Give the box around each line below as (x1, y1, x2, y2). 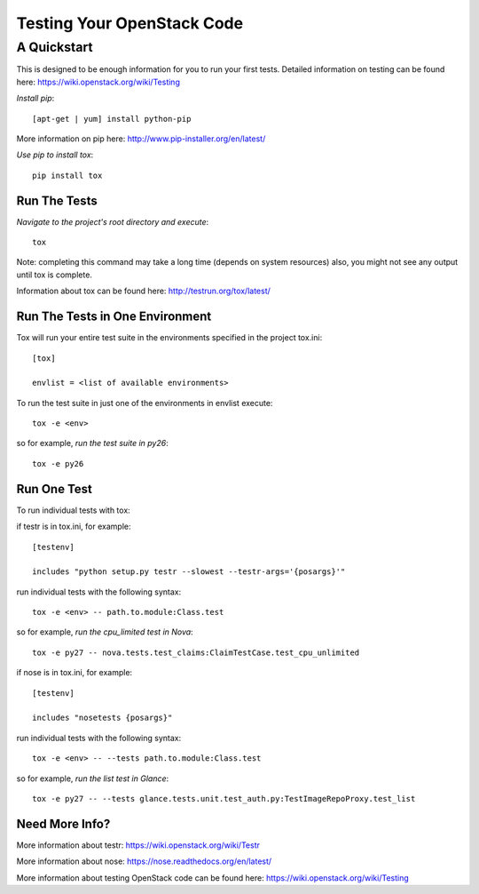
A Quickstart (16, 39, 93, 55)
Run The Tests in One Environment (16, 309, 212, 324)
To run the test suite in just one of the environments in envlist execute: (16, 397, 273, 408)
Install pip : (16, 93, 55, 104)
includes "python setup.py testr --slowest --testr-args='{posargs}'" (32, 567, 346, 577)
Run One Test (16, 481, 92, 497)
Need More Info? (16, 816, 111, 831)
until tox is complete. (16, 269, 93, 280)
